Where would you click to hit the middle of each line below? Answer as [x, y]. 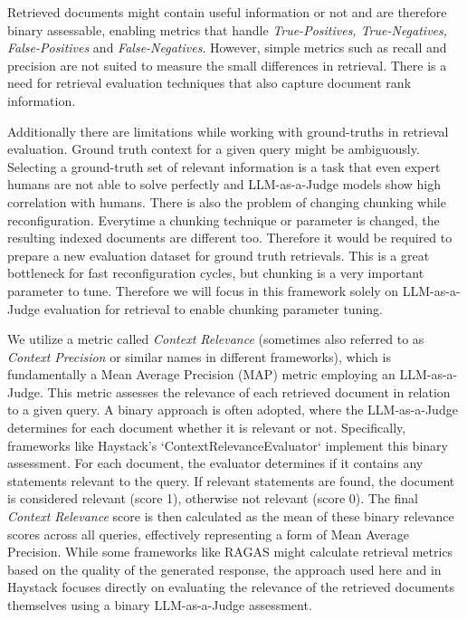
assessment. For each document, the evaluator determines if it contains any [215, 463]
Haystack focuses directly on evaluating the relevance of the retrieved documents [231, 587]
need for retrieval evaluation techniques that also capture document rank [210, 83]
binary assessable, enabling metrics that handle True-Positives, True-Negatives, [228, 29]
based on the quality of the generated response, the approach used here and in [224, 569]
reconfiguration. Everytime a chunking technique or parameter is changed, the [224, 219]
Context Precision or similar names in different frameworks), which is [199, 356]
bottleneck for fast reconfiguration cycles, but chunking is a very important [216, 273]
